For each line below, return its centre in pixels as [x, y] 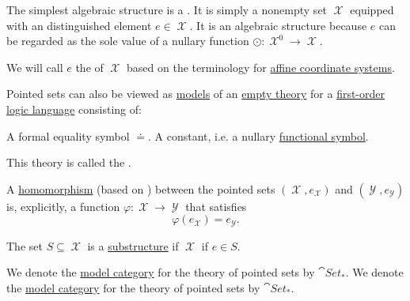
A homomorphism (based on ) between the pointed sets [141, 188]
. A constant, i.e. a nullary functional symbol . [258, 135]
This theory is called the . [69, 162]
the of [89, 67]
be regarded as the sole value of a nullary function [128, 41]
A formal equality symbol [68, 135]
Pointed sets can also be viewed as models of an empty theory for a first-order [196, 94]
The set [25, 245]
